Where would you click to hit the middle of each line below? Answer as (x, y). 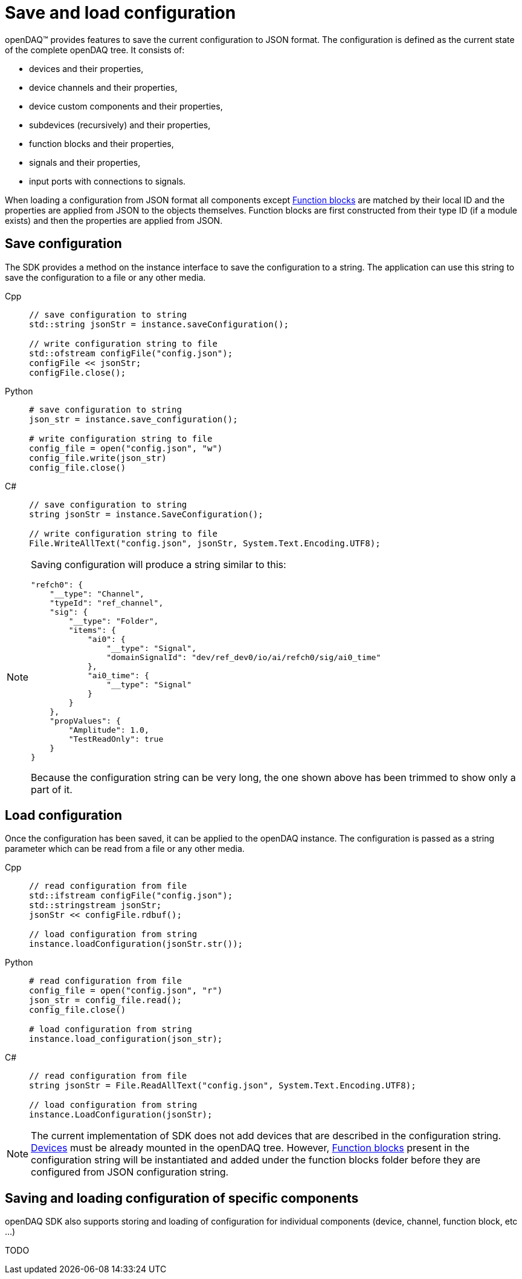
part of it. (52, 789)
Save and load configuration (121, 13)
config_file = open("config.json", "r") (126, 991)
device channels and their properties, (103, 87)
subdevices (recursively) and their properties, (120, 125)
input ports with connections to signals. (108, 181)
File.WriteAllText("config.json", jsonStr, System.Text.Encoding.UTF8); (205, 543)
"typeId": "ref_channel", (107, 603)
